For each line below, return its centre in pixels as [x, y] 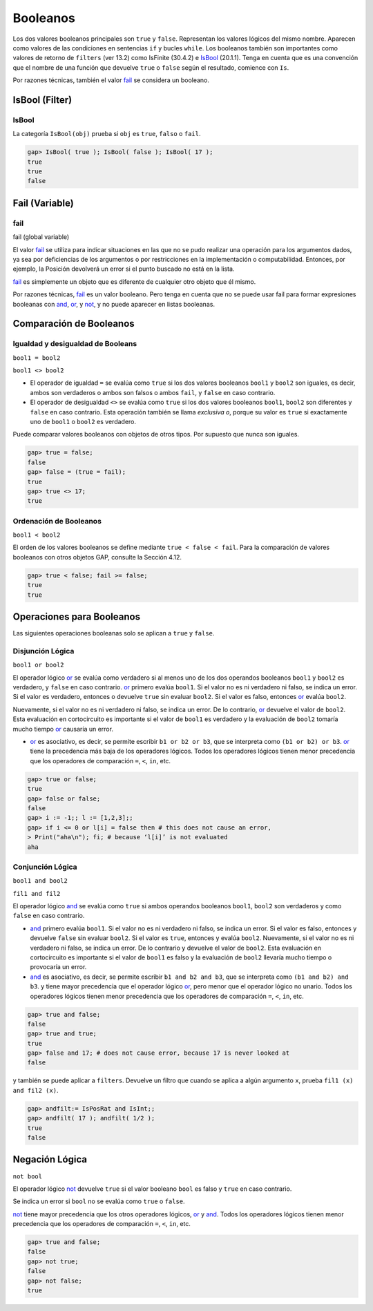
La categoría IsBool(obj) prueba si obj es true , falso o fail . [107, 134]
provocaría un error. [58, 967]
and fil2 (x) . [36, 1090]
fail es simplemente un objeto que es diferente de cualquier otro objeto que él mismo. [134, 281]
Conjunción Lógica [45, 867]
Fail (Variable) [43, 203]
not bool [28, 1176]
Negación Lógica [50, 1159]
